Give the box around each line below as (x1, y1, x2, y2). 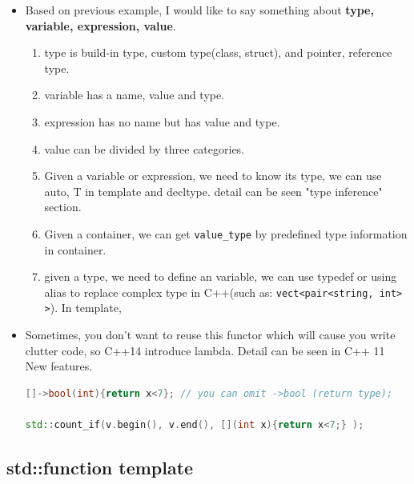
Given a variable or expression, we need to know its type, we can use (44, 167, 382, 184)
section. (44, 198, 82, 215)
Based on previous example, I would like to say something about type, (25, 2, 374, 18)
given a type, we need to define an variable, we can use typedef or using (44, 268, 397, 285)
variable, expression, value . (25, 17, 176, 34)
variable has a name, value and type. (44, 86, 225, 103)
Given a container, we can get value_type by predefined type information (44, 225, 408, 242)
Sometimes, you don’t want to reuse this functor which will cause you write (25, 326, 396, 343)
